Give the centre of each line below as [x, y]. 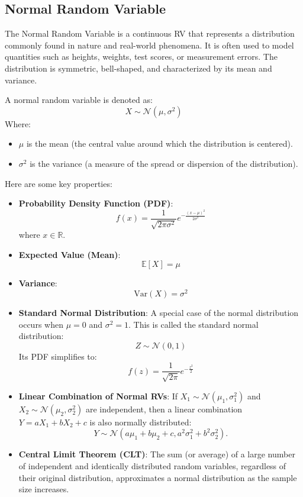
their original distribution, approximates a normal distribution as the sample [158, 477]
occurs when [41, 324]
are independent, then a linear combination [164, 409]
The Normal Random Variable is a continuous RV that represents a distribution [150, 33]
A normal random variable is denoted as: [79, 100]
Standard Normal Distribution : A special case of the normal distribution [159, 313]
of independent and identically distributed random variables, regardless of [152, 466]
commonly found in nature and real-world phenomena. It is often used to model [149, 45]
